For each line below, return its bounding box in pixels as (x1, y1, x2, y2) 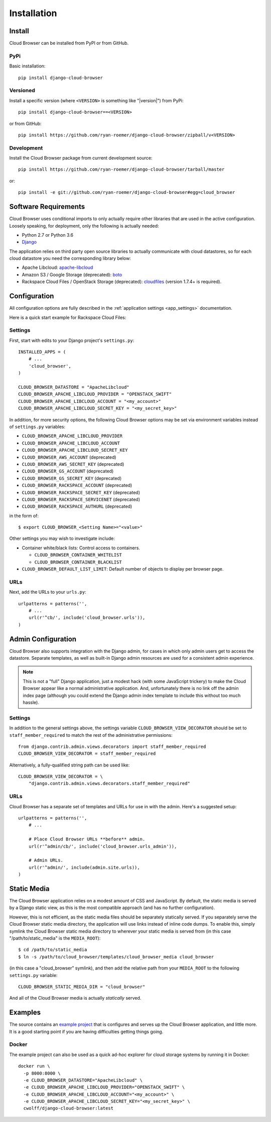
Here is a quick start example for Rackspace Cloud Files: (9, 314, 126, 320)
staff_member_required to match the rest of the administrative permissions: (9, 732, 173, 738)
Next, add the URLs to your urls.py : (9, 589, 86, 595)
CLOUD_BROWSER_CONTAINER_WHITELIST (34, 552, 122, 558)
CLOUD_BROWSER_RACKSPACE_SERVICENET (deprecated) (22, 496, 141, 502)
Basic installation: (9, 63, 46, 69)
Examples (9, 1008, 41, 1017)
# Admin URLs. (28, 858, 64, 863)
